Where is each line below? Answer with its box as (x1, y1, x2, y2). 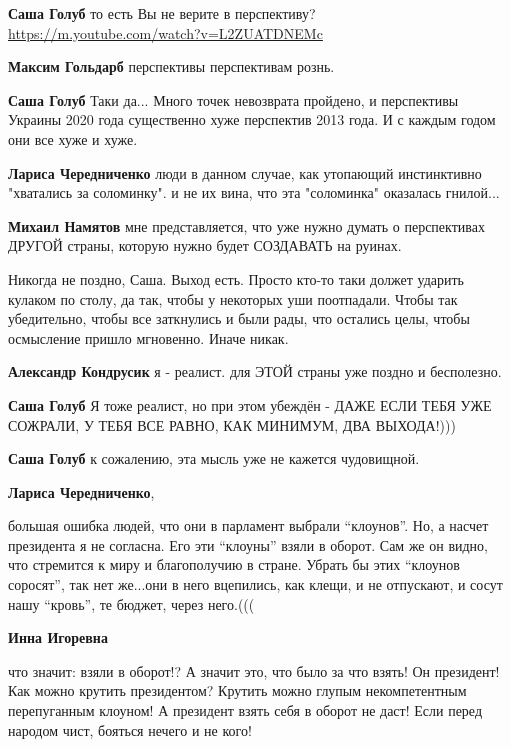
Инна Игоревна (8, 627, 108, 648)
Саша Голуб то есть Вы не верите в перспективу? (8, 3, 316, 23)
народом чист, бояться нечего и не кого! (8, 719, 252, 740)
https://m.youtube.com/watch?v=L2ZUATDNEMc (8, 22, 323, 43)
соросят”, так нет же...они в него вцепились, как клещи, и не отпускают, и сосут (8, 574, 503, 595)
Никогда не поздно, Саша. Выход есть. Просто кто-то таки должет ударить (8, 268, 464, 289)
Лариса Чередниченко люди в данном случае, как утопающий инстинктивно (8, 162, 482, 183)
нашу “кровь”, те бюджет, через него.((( (8, 593, 255, 614)
